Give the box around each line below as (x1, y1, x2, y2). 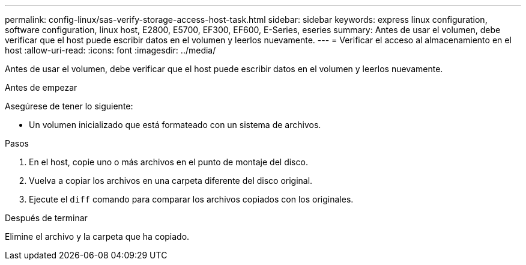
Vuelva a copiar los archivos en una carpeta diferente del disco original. (29, 175, 313, 186)
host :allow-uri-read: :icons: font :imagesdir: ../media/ (5, 45, 216, 55)
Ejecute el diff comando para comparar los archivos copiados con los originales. (29, 194, 354, 204)
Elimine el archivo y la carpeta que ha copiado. (5, 231, 190, 242)
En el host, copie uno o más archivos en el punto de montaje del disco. (29, 157, 308, 167)
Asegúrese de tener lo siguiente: (5, 101, 133, 111)
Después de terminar (5, 213, 88, 223)
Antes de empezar (5, 82, 77, 93)
